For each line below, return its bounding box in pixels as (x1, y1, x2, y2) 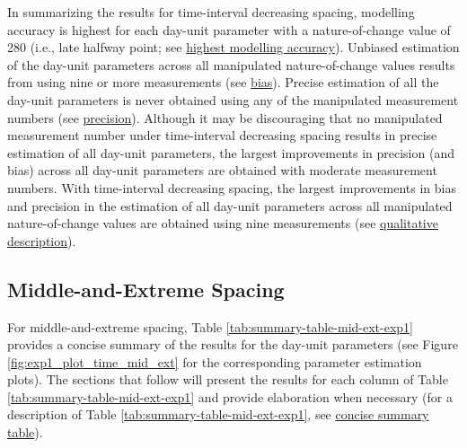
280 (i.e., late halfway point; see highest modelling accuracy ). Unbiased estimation (7, 38, 460, 57)
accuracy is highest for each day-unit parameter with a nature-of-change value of (7, 20, 451, 39)
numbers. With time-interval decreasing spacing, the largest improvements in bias (7, 178, 456, 197)
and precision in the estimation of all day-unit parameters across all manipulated (7, 196, 453, 215)
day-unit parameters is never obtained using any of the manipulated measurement (7, 90, 459, 109)
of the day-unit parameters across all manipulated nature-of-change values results (7, 55, 455, 74)
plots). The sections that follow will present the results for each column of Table (7, 370, 448, 389)
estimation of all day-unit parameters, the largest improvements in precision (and (7, 143, 454, 162)
